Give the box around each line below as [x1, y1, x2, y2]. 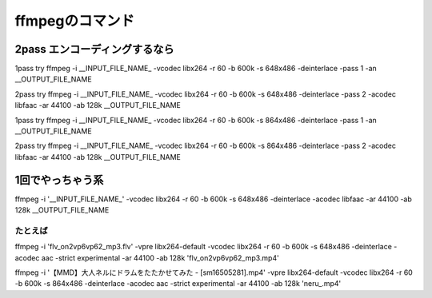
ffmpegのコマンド [14, 12, 135, 30]
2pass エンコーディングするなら [14, 42, 174, 56]
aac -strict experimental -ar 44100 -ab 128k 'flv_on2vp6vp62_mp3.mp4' [41, 252, 279, 263]
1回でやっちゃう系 [14, 173, 104, 187]
